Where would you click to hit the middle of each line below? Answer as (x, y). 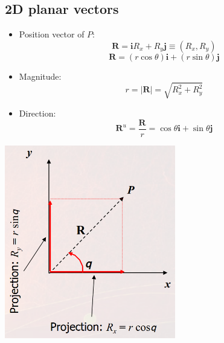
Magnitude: (40, 76)
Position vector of (52, 34)
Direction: (37, 113)
